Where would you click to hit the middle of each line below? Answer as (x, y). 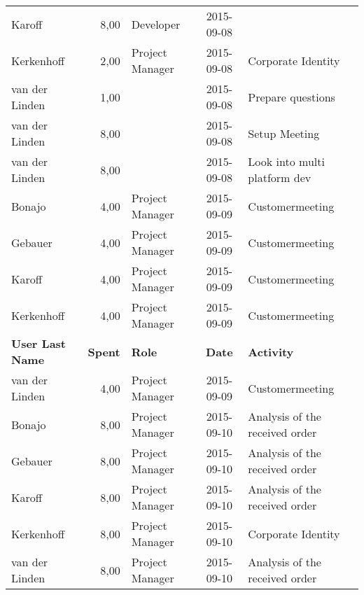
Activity (271, 351)
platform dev (280, 177)
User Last (39, 343)
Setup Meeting (284, 133)
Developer (156, 24)
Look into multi (286, 161)
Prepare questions (292, 97)
